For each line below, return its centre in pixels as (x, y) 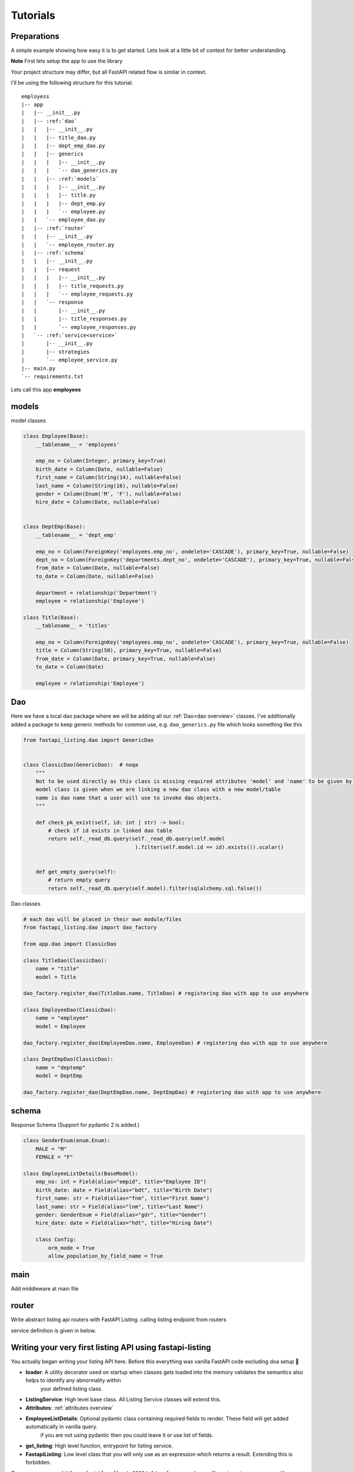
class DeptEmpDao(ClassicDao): (69, 1059)
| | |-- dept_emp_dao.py (63, 145)
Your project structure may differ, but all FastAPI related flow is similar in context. (109, 72)
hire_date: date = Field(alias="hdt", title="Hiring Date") (124, 1223)
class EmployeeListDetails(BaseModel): (81, 1174)
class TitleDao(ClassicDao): (65, 960)
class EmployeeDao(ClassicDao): (70, 1010)
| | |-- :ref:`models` (60, 179)
